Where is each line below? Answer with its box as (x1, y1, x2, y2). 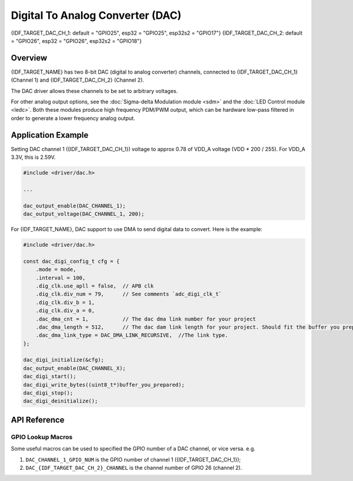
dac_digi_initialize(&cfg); (23, 356, 104, 363)
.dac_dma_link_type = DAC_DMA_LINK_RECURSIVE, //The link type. (35, 332, 228, 339)
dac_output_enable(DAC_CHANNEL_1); (23, 202, 126, 209)
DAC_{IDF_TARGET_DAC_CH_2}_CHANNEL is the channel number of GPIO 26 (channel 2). (25, 464, 242, 471)
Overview (11, 53, 48, 63)
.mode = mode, (35, 266, 76, 273)
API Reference (11, 415, 65, 425)
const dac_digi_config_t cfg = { (23, 258, 120, 265)
